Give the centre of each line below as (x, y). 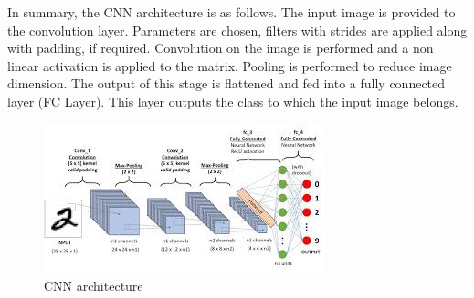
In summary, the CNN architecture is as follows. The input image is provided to (232, 12)
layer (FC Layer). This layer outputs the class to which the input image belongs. (233, 101)
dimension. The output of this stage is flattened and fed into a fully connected (226, 83)
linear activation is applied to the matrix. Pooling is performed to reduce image (230, 65)
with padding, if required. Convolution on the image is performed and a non (221, 48)
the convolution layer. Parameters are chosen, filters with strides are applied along (237, 30)
